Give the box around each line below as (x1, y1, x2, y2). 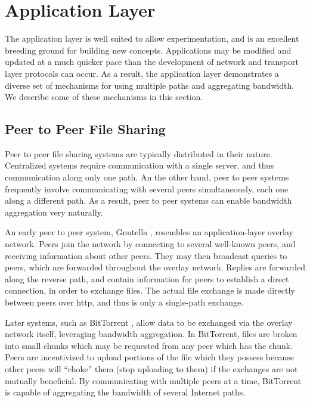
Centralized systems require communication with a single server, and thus (5, 159, 274, 172)
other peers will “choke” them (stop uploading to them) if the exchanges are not (5, 362, 298, 375)
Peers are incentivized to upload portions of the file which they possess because (5, 351, 294, 363)
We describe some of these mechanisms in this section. (5, 91, 203, 103)
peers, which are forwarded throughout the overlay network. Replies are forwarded (5, 261, 305, 273)
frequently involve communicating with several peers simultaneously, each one (5, 182, 289, 195)
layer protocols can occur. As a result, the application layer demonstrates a (5, 67, 279, 79)
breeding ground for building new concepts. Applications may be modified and (5, 43, 292, 56)
